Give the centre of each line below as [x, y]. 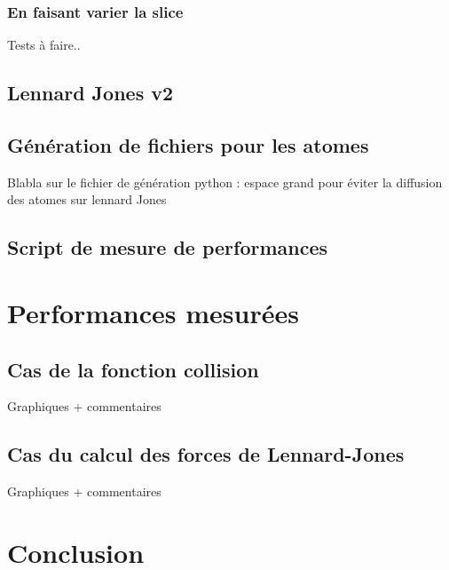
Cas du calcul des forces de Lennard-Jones [206, 454]
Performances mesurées [153, 312]
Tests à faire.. [44, 45]
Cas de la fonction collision [133, 369]
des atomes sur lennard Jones [87, 199]
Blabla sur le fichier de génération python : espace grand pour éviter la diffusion [225, 182]
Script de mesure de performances [168, 247]
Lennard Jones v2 [91, 93]
